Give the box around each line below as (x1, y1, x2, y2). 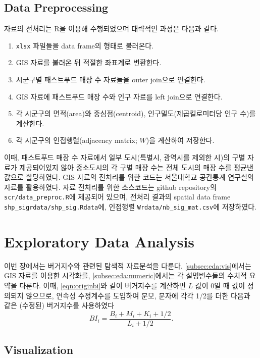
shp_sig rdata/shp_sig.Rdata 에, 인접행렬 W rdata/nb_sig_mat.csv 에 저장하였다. (4, 201, 256, 212)
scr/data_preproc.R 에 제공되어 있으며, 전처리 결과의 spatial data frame (4, 191, 231, 202)
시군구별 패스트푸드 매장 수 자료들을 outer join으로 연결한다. (16, 74, 205, 85)
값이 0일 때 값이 (195, 280, 245, 291)
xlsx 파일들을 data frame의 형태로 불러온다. (16, 40, 154, 50)
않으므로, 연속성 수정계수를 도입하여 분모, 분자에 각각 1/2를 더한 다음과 (26, 290, 250, 300)
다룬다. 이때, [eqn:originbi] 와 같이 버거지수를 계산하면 (19, 280, 186, 291)
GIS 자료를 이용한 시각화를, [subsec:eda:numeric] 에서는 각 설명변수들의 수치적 (4, 270, 247, 281)
